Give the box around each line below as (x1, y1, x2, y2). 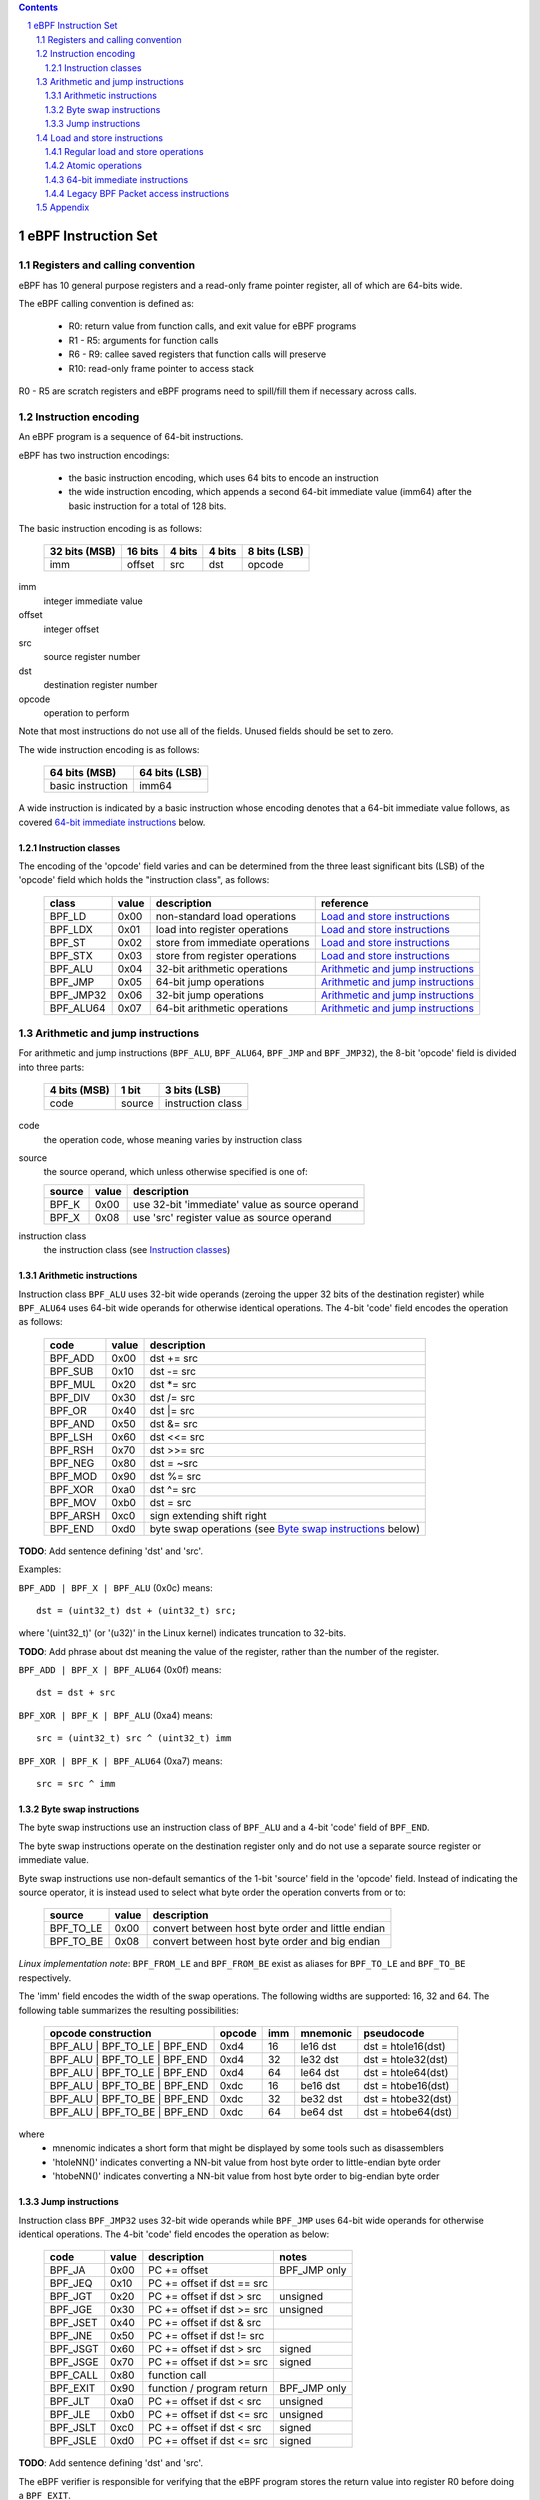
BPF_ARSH (49, 1508, 101, 1522)
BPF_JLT (49, 2395, 90, 2409)
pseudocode (363, 2026, 425, 2040)
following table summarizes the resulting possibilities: (18, 2004, 239, 2016)
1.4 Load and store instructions (36, 131, 164, 144)
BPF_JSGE (49, 2355, 99, 2369)
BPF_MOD (49, 1469, 98, 1483)
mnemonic (300, 2026, 353, 2040)
